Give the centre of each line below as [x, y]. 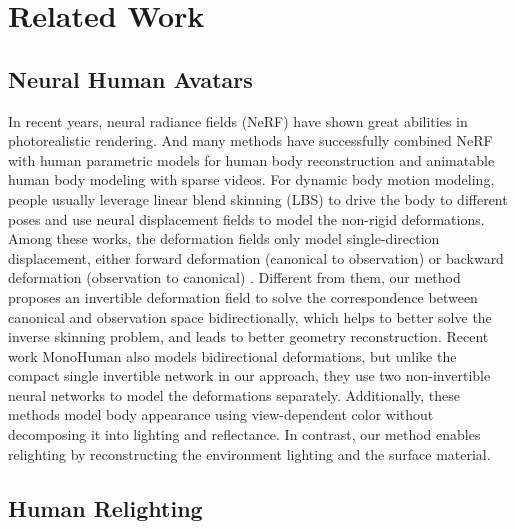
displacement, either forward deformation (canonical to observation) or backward [256, 257]
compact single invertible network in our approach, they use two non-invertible [249, 375]
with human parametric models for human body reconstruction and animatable [251, 159]
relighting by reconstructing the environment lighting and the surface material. [249, 453]
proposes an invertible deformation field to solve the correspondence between [243, 296]
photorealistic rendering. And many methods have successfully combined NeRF [250, 140]
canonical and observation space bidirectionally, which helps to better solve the [250, 316]
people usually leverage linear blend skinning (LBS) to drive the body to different [258, 198]
